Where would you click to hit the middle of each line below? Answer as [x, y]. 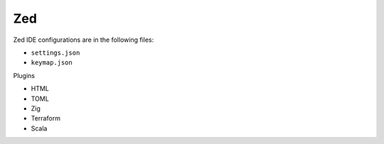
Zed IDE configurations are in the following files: [84, 40]
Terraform [46, 118]
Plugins [24, 75]
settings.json [55, 52]
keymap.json [52, 63]
